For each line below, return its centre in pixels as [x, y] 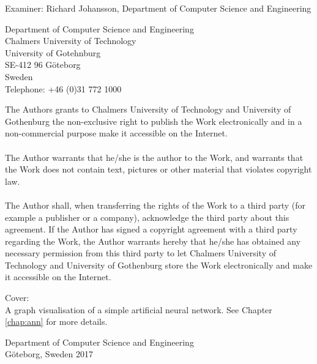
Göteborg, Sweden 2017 [49, 354]
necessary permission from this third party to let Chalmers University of [140, 253]
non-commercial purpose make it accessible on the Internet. [116, 133]
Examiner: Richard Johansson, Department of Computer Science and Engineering [158, 8]
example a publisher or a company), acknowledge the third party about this [147, 217]
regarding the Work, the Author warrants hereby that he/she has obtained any [153, 241]
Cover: [17, 298]
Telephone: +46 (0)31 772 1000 [63, 88]
